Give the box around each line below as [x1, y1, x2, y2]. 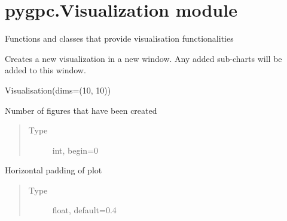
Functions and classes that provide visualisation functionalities [5, 32, 234, 45]
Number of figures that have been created [5, 104, 157, 116]
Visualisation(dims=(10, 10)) [5, 83, 111, 96]
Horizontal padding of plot [5, 164, 102, 176]
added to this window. [5, 64, 86, 76]
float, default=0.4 [52, 204, 117, 216]
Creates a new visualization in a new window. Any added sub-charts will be [5, 52, 282, 64]
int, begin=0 [52, 144, 99, 156]
